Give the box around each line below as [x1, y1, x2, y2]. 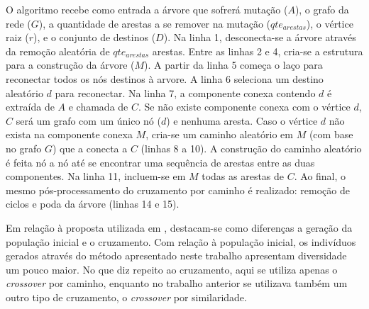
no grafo [6, 140, 42, 155]
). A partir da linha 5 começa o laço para [144, 57, 323, 72]
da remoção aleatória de [6, 43, 110, 58]
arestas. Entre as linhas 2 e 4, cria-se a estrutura [152, 43, 363, 58]
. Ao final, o [294, 169, 346, 184]
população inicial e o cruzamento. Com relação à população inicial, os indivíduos [6, 234, 356, 249]
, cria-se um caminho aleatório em [145, 127, 293, 142]
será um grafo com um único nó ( [16, 113, 161, 128]
